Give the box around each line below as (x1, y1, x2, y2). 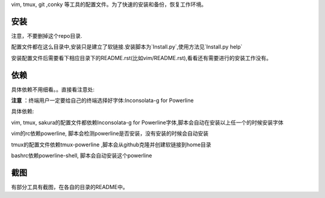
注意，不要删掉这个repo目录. (11, 32, 82, 39)
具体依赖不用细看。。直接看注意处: (11, 86, 95, 93)
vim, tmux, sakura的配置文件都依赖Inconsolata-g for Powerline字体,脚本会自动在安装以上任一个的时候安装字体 (11, 119, 284, 126)
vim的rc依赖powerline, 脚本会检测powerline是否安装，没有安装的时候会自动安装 (11, 130, 209, 137)
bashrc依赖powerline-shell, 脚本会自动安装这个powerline (11, 152, 152, 159)
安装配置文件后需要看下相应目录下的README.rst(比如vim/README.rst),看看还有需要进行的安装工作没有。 (11, 54, 272, 61)
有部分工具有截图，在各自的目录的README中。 (11, 183, 129, 190)
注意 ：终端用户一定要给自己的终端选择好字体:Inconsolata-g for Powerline (11, 97, 194, 104)
